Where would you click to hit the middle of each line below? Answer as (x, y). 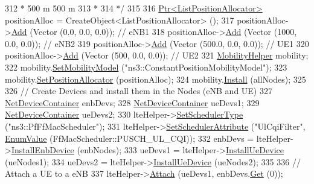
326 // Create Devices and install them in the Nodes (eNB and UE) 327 (139, 91)
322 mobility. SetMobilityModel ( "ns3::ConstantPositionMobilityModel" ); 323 (146, 67)
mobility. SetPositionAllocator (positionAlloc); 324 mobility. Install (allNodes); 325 (155, 79)
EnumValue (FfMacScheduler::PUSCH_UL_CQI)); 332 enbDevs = (130, 138)
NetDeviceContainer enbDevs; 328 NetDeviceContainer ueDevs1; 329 (132, 102)
